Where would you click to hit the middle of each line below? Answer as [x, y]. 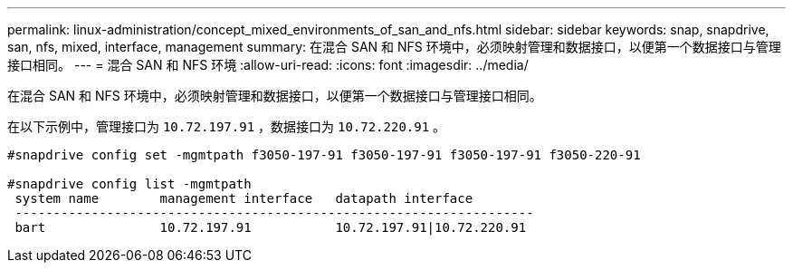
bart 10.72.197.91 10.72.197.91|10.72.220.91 [271, 227]
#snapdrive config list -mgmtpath [129, 184]
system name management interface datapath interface [244, 198]
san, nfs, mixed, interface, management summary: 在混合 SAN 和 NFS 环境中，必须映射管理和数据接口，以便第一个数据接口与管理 [394, 47]
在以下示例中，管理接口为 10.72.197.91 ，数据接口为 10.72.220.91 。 [227, 126]
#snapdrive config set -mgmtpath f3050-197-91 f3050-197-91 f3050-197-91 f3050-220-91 [324, 155]
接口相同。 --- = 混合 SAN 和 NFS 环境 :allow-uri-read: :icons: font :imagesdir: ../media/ [268, 65]
